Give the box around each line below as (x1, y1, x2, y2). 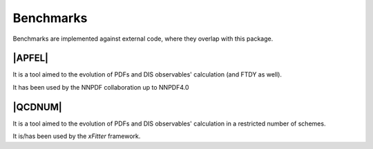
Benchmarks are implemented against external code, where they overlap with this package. (12, 34, 274, 43)
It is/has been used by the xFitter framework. (12, 132, 141, 141)
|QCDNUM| (12, 101, 62, 113)
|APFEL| (12, 52, 48, 64)
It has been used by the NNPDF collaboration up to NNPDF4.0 (12, 83, 189, 91)
